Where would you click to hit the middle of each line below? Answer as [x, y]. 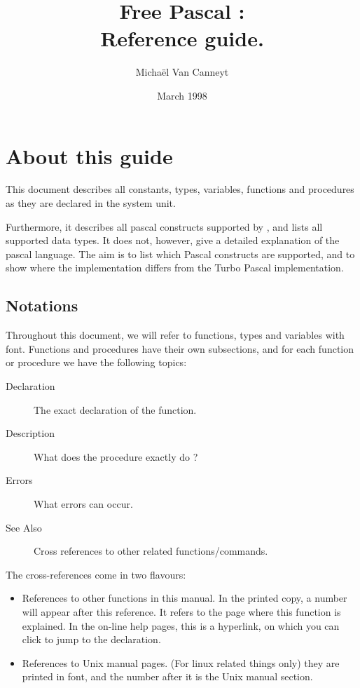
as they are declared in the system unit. [91, 203]
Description [30, 433]
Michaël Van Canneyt [182, 72]
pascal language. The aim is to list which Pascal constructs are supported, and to [180, 254]
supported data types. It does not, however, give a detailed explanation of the [173, 240]
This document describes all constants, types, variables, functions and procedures [180, 189]
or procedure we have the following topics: [96, 362]
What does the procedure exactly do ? [116, 456]
